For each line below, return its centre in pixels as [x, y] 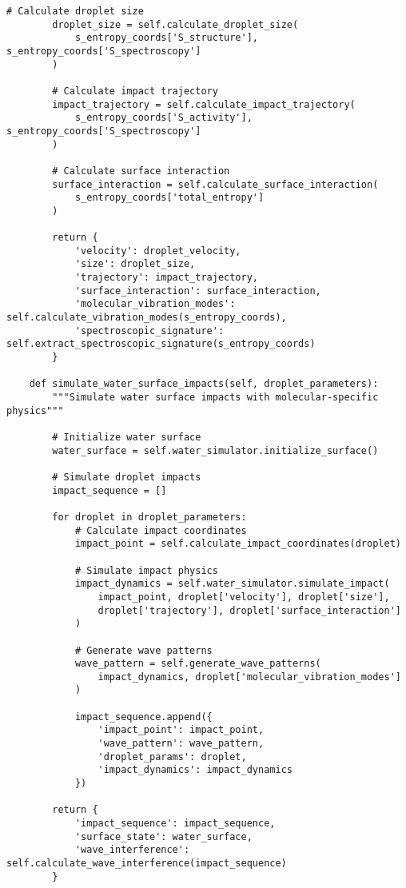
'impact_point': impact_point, [181, 730]
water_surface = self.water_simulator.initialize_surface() [215, 450]
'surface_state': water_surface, [163, 836]
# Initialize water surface [127, 437]
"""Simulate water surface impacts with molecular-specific [215, 398]
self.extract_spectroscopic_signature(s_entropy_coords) [161, 344]
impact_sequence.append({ [143, 717]
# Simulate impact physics [146, 570]
